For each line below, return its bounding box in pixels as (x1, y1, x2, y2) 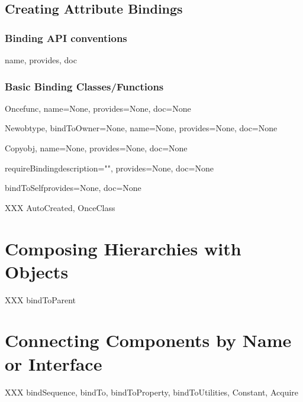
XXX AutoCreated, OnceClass (5, 201, 115, 213)
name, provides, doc (5, 54, 77, 66)
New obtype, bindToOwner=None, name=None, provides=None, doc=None (5, 122, 278, 134)
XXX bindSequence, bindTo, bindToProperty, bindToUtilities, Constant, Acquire (5, 385, 299, 398)
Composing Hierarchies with (5, 236, 241, 260)
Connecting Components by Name (5, 328, 292, 352)
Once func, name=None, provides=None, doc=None (5, 102, 191, 114)
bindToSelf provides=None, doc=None (5, 181, 141, 194)
